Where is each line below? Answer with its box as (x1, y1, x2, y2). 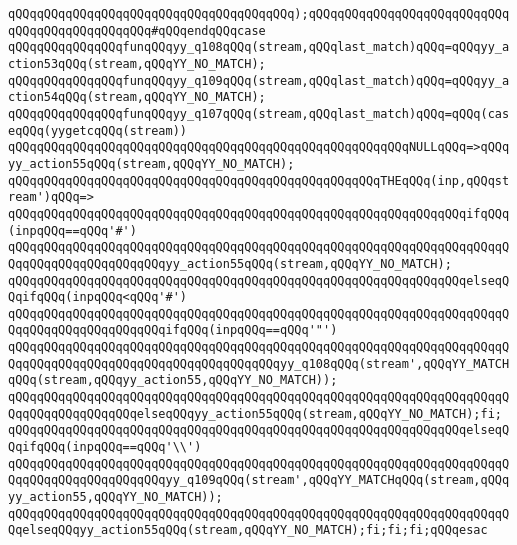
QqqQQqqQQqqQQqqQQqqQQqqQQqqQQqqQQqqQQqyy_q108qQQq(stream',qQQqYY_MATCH (8, 356, 510, 371)
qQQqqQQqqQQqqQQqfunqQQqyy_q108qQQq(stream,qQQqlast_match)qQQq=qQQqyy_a (8, 40, 510, 55)
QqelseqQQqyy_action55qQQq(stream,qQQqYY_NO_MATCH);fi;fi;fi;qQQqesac (8, 523, 488, 538)
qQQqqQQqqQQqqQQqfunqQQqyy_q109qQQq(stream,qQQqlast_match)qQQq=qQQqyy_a (8, 73, 510, 88)
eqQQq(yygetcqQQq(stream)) (8, 123, 187, 138)
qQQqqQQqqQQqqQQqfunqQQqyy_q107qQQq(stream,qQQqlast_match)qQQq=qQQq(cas (8, 106, 510, 121)
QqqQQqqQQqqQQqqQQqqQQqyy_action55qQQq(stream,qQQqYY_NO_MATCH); (8, 256, 452, 271)
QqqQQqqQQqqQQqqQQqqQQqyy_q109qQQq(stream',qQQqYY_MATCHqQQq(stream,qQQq (8, 473, 510, 488)
